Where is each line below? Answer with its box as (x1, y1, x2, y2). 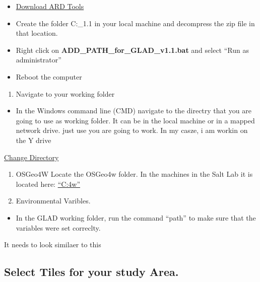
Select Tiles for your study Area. (4, 264, 179, 279)
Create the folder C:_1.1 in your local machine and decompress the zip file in (16, 18, 255, 28)
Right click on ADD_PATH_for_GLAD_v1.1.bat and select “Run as (16, 44, 249, 55)
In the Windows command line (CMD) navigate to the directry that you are (16, 105, 251, 116)
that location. (16, 28, 58, 38)
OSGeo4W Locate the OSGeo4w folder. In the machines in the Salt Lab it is (16, 169, 253, 179)
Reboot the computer (16, 71, 82, 82)
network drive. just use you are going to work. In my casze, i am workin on (16, 125, 248, 135)
